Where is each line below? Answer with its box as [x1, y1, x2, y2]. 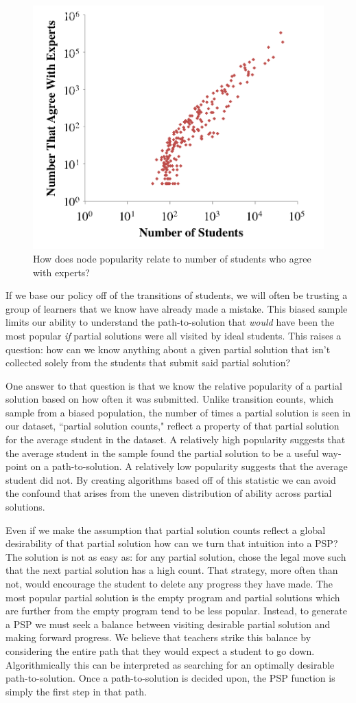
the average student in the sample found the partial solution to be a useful [5, 445, 319, 460]
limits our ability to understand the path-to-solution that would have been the [5, 315, 335, 329]
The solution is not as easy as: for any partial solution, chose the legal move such [5, 549, 346, 563]
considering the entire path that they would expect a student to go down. [5, 643, 315, 658]
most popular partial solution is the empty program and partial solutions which [5, 590, 340, 604]
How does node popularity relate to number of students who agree [33, 251, 311, 265]
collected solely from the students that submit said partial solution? [5, 355, 291, 370]
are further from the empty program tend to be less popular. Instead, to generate [5, 603, 347, 618]
